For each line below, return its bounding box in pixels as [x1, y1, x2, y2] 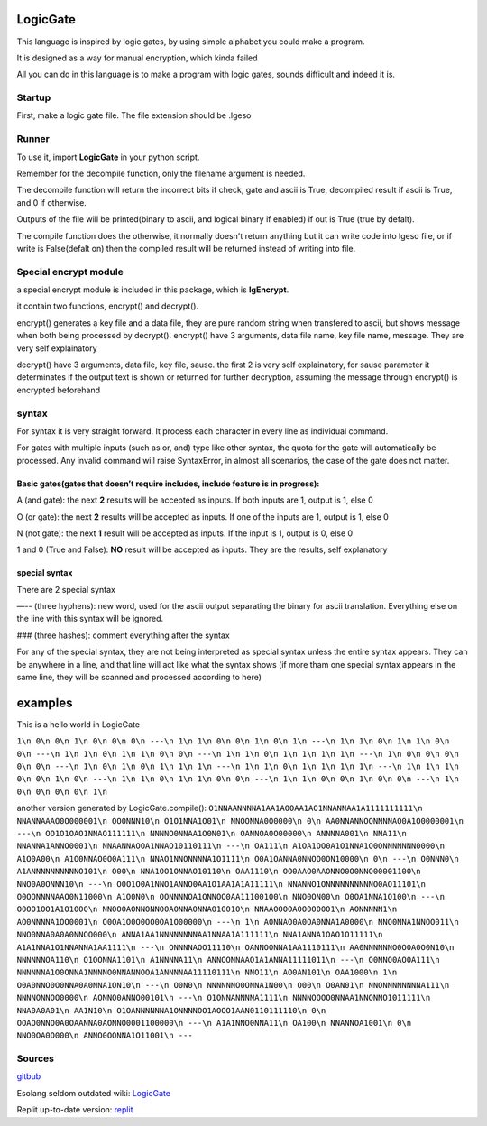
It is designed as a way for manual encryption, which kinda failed [16, 52, 258, 63]
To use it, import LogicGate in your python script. [16, 152, 200, 162]
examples [16, 695, 73, 710]
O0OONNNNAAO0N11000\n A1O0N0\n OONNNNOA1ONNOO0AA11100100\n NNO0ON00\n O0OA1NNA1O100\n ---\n [16, 891, 446, 901]
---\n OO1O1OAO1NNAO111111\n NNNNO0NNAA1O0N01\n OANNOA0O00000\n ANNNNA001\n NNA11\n [16, 828, 408, 839]
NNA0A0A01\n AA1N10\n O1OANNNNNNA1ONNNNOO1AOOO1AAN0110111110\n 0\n [16, 1005, 326, 1015]
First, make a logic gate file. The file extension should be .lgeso [16, 110, 252, 121]
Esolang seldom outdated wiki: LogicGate [16, 1087, 171, 1098]
